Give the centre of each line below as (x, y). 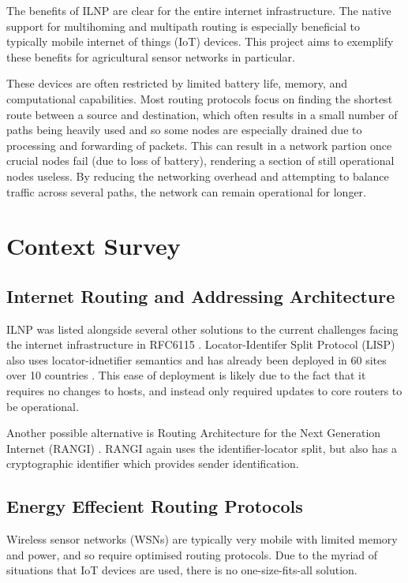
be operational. (43, 406)
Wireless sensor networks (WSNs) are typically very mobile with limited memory (202, 539)
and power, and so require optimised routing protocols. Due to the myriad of (192, 554)
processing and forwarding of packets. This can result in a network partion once (199, 145)
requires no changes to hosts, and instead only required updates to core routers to (204, 391)
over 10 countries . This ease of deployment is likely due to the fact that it (186, 375)
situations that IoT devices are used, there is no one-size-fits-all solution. (182, 570)
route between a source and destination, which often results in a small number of (202, 114)
